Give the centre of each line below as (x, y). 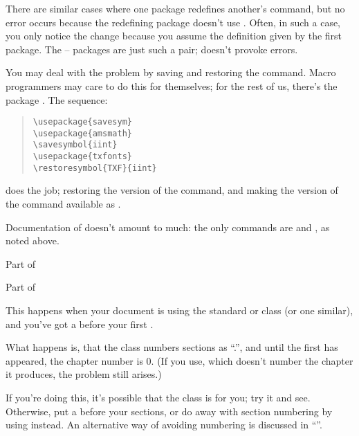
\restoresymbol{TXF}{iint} (95, 168)
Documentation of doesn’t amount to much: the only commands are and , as (168, 227)
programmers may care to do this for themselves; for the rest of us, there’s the (172, 85)
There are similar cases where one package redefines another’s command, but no (175, 8)
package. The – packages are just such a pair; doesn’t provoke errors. (152, 49)
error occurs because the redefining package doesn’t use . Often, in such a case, (173, 22)
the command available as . (63, 204)
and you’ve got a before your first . (80, 324)
